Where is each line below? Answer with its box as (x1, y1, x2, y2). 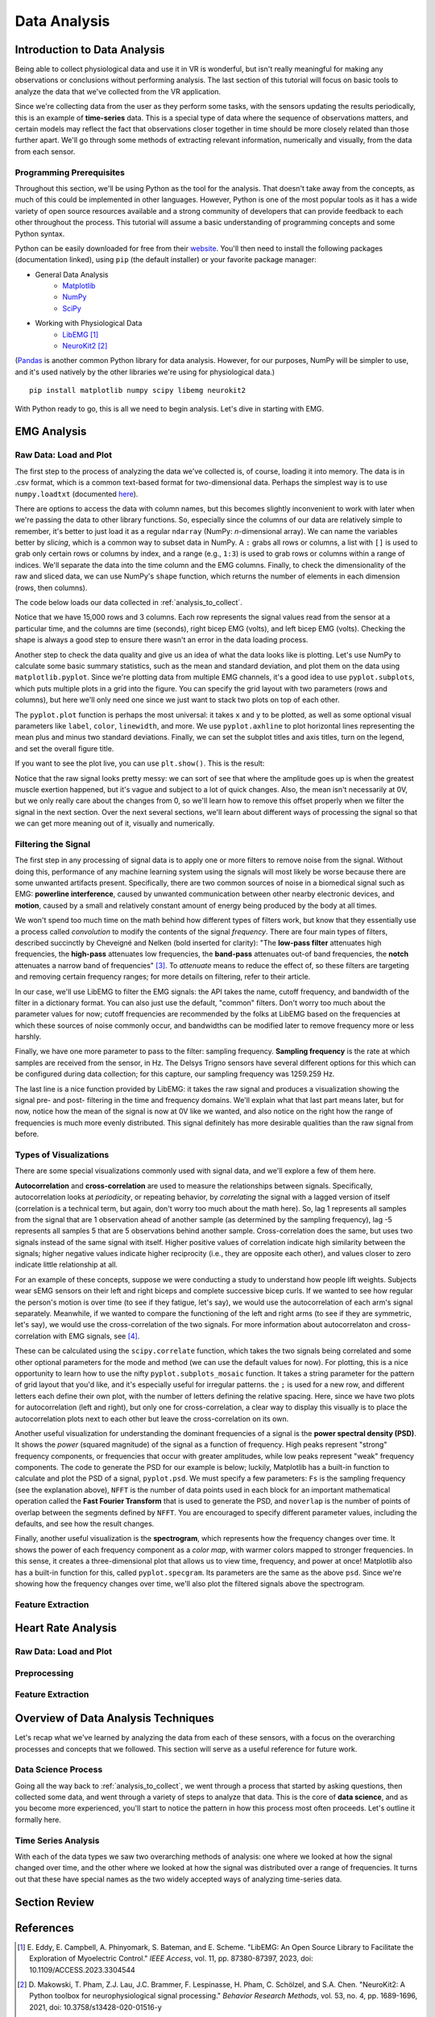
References (14, 1921, 74, 1935)
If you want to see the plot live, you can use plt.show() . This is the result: (14, 758, 265, 768)
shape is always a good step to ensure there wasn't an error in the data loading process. (14, 635, 309, 645)
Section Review (14, 1895, 94, 1909)
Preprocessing (14, 1667, 74, 1678)
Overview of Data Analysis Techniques (14, 1711, 214, 1726)
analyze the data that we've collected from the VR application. (14, 86, 222, 96)
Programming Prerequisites (14, 166, 125, 177)
